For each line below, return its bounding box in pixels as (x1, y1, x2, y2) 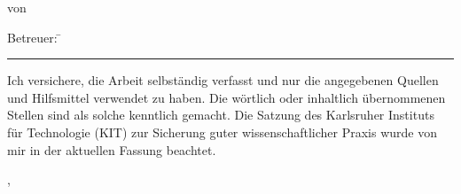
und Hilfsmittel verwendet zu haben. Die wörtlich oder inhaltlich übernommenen (7, 88, 446, 106)
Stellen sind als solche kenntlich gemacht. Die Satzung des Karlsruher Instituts (7, 105, 434, 124)
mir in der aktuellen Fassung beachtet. (7, 140, 216, 159)
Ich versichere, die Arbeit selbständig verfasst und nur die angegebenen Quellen (7, 71, 439, 89)
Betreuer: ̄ (7, 27, 62, 46)
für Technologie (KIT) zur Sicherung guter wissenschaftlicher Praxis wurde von (7, 122, 437, 141)
